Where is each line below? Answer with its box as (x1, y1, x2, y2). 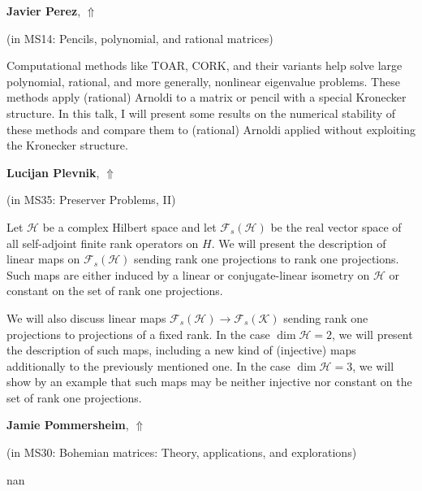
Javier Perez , (6, 2, 81, 19)
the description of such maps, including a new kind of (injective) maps (6, 341, 356, 358)
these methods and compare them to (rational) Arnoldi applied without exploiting (6, 120, 416, 137)
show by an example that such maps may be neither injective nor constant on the (6, 373, 412, 390)
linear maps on (6, 250, 80, 267)
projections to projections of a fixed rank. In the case (6, 325, 270, 342)
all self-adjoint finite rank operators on (6, 234, 199, 251)
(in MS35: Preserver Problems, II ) (6, 191, 176, 208)
